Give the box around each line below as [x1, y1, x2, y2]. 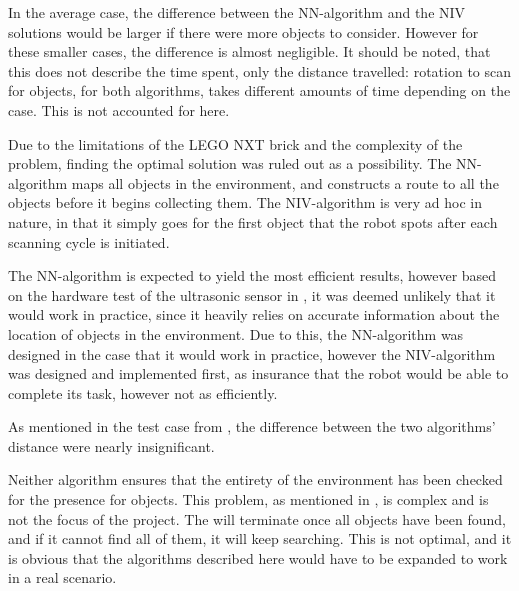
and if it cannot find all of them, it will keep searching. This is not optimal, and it [8, 528, 512, 549]
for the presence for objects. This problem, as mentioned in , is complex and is [8, 489, 489, 510]
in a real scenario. [8, 567, 117, 588]
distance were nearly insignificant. [8, 435, 215, 456]
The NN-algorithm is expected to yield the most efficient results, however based [8, 265, 497, 286]
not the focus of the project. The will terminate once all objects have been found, [8, 508, 507, 529]
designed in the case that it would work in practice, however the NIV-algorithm [8, 343, 496, 364]
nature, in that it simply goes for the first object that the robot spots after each [8, 211, 498, 232]
